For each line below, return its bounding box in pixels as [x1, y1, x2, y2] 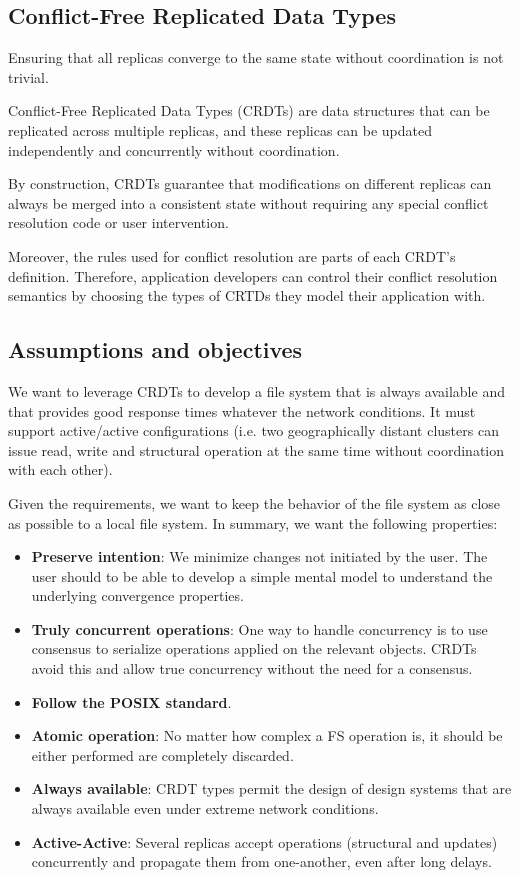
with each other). [8, 459, 113, 480]
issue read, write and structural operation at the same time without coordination [8, 439, 505, 460]
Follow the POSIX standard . [31, 691, 232, 712]
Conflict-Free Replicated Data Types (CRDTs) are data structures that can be [8, 100, 490, 121]
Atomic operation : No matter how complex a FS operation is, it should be [31, 725, 503, 746]
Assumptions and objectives [8, 334, 303, 365]
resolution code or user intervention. [8, 212, 229, 233]
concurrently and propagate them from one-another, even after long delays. [31, 851, 492, 872]
